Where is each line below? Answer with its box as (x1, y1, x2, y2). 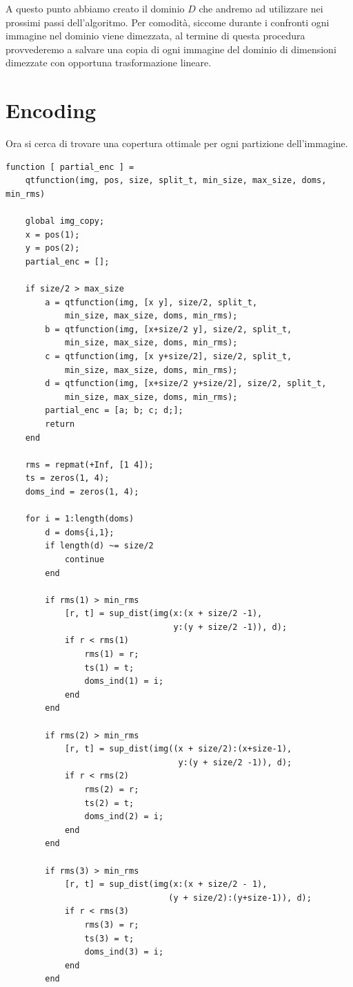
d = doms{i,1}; (45, 527, 114, 537)
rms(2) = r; (84, 785, 139, 794)
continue (64, 554, 105, 564)
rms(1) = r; (84, 649, 139, 660)
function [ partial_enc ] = (6, 162, 134, 172)
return (45, 419, 75, 429)
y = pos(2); (25, 243, 80, 253)
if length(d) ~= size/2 (45, 541, 154, 551)
